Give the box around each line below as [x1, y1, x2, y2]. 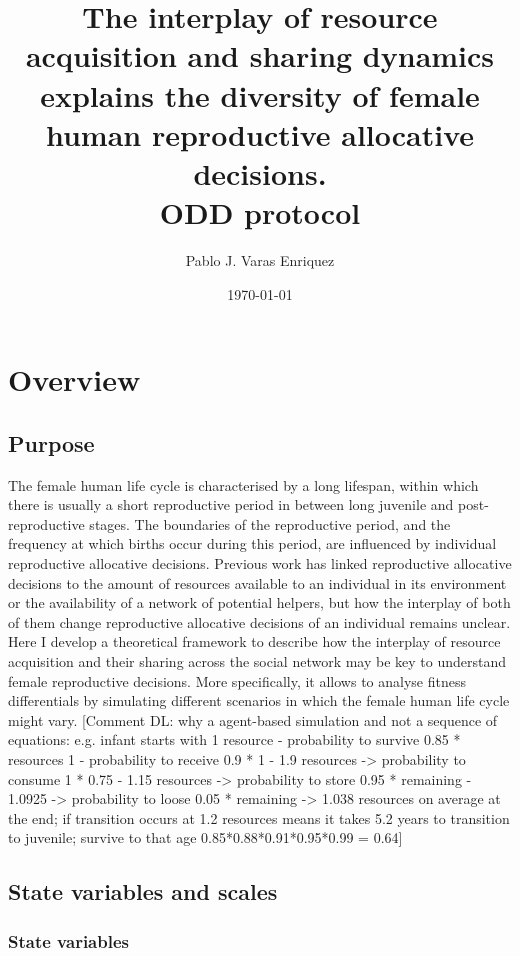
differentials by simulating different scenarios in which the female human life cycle [8, 690, 510, 711]
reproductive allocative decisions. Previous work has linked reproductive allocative [8, 553, 512, 574]
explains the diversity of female [40, 74, 480, 115]
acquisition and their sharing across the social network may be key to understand [8, 650, 507, 671]
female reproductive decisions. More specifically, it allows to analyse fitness [8, 670, 466, 691]
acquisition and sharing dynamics [25, 35, 495, 76]
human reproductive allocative [45, 113, 475, 154]
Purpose [8, 427, 95, 458]
